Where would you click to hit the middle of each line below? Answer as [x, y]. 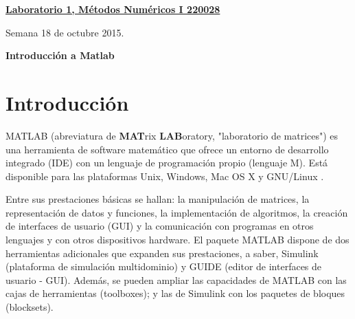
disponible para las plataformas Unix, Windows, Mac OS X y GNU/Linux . [165, 176]
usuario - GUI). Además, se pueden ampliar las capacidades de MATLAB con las [176, 279]
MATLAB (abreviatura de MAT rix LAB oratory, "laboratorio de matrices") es [172, 135]
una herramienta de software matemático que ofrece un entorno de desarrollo [167, 149]
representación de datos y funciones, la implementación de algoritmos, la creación [177, 212]
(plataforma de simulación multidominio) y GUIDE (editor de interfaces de [164, 266]
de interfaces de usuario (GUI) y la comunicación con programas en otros [160, 226]
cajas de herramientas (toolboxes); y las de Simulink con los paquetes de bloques [175, 293]
